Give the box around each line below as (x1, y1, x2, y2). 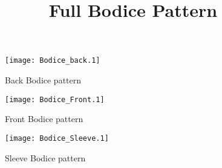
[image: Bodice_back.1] (5, 56, 100, 65)
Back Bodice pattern (5, 74, 82, 86)
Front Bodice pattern (5, 112, 83, 125)
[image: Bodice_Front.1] (5, 95, 105, 104)
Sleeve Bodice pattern (5, 151, 86, 164)
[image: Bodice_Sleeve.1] (5, 134, 109, 143)
